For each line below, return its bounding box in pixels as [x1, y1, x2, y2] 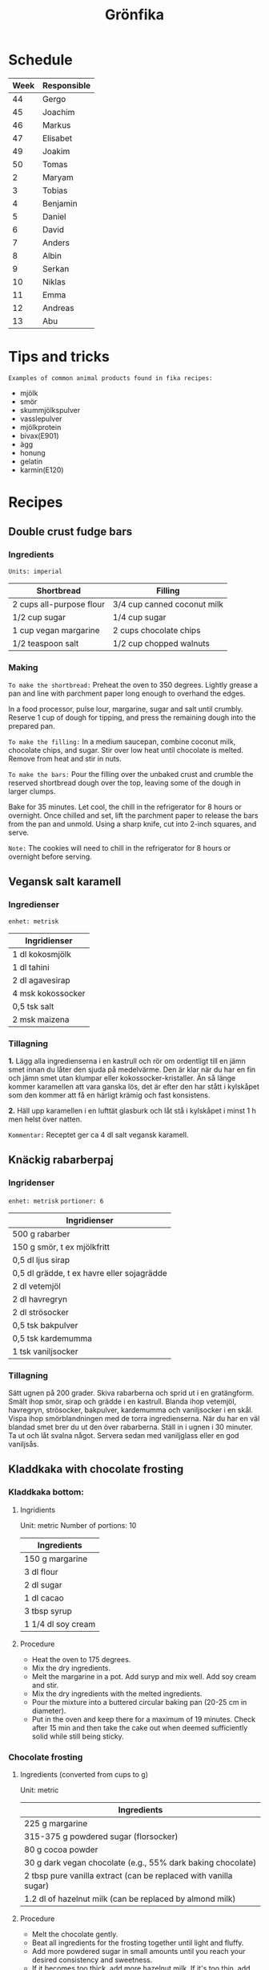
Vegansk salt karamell [8, 875, 122, 889]
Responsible [42, 80, 91, 91]
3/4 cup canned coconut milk [112, 599, 224, 610]
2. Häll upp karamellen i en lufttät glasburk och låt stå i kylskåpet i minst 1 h [8, 1106, 256, 1116]
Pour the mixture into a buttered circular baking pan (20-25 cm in [31, 1697, 247, 1706]
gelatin [19, 456, 43, 466]
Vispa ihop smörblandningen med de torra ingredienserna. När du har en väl [8, 1414, 260, 1424]
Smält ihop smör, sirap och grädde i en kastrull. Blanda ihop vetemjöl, [8, 1396, 237, 1407]
